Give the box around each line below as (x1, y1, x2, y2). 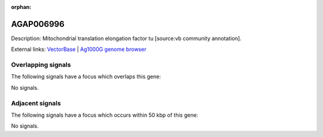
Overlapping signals (11, 60, 71, 69)
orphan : (11, 4, 32, 10)
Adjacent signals (11, 99, 61, 107)
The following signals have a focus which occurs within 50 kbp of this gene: (11, 111, 199, 118)
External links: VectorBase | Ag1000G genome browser (11, 45, 147, 53)
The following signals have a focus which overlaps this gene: (11, 73, 161, 80)
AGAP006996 (11, 19, 65, 29)
